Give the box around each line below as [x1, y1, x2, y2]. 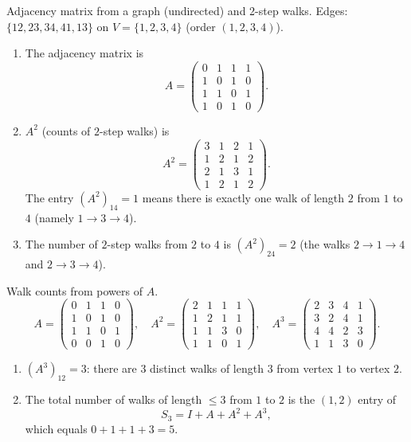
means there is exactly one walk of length [142, 189, 345, 205]
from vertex [276, 360, 334, 377]
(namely [34, 209, 74, 225]
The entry [25, 189, 74, 205]
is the [288, 391, 315, 408]
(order [186, 18, 216, 34]
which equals [25, 420, 88, 436]
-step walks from [107, 236, 188, 252]
